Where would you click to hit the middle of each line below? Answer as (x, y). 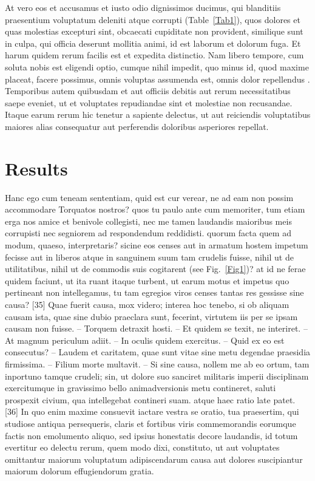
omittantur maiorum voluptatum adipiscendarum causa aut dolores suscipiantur (154, 459)
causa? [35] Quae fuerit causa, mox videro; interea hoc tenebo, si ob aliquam (147, 304)
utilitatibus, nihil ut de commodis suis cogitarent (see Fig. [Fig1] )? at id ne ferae (155, 269)
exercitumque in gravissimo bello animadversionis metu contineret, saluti (141, 388)
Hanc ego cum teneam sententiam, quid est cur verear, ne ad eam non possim (149, 197)
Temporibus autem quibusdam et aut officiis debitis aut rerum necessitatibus (148, 91)
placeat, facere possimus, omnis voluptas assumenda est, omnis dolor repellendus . (157, 79)
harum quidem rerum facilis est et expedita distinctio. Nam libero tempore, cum (154, 55)
